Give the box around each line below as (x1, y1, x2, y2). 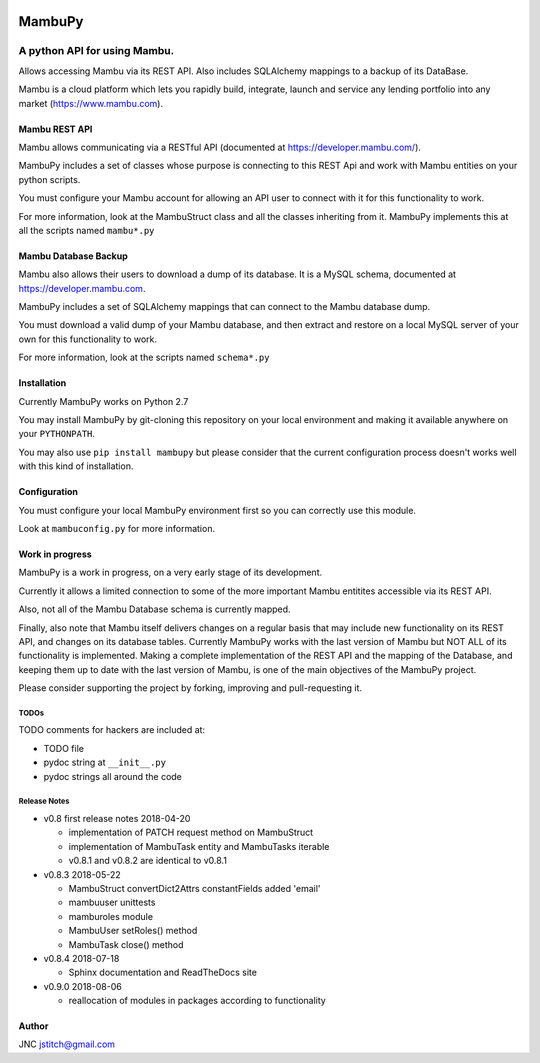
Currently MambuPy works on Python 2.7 (18, 395, 189, 407)
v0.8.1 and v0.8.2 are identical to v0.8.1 (68, 855, 227, 867)
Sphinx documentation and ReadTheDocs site (68, 966, 257, 979)
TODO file (43, 742, 85, 754)
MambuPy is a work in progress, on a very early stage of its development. (18, 566, 323, 579)
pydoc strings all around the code (43, 770, 182, 782)
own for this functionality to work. (18, 333, 158, 345)
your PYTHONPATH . (18, 428, 95, 440)
